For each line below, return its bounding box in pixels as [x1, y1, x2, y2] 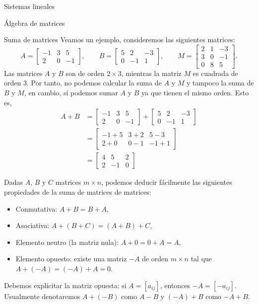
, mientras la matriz [121, 68, 182, 78]
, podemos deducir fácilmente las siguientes [101, 177, 232, 187]
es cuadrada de [193, 68, 238, 78]
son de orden [65, 68, 105, 78]
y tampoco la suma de [186, 77, 254, 88]
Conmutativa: [15, 203, 58, 214]
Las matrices [4, 68, 43, 78]
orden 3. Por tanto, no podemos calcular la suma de [4, 77, 162, 88]
